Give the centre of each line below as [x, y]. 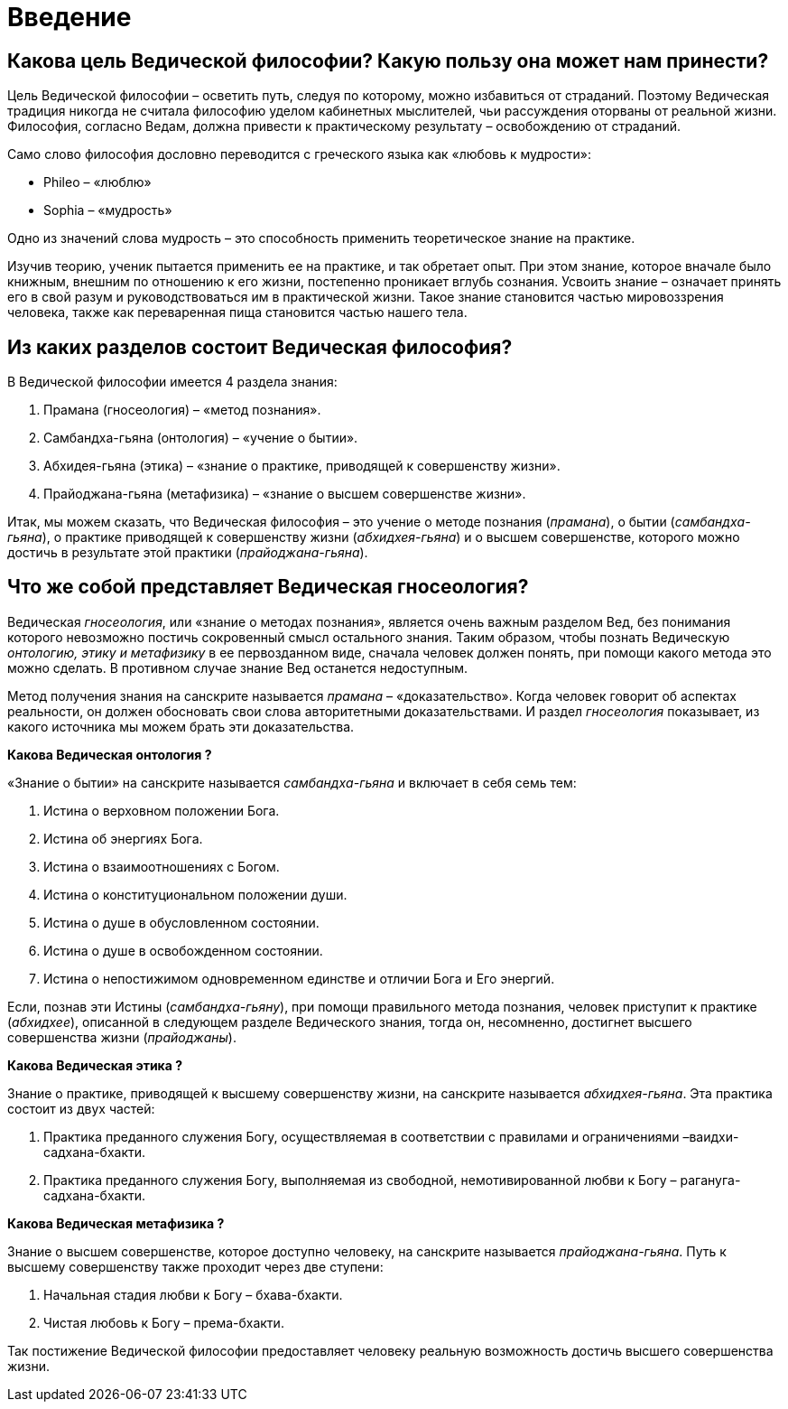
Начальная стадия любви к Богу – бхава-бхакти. [193, 1294]
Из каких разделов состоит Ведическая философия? [260, 347]
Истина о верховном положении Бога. [162, 810]
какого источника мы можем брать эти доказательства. [181, 726]
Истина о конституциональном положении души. [195, 894]
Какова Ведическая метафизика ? [116, 1223]
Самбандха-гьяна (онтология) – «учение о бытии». [201, 438]
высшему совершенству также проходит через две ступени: [195, 1266]
